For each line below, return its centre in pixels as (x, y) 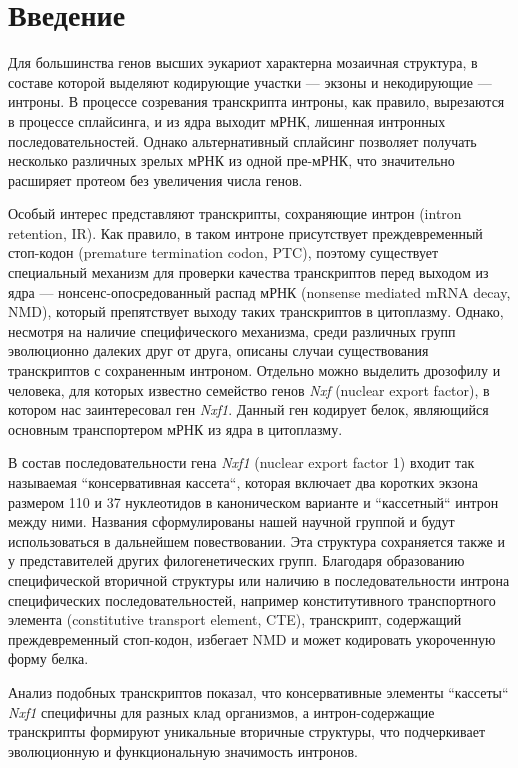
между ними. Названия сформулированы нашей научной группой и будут (231, 521)
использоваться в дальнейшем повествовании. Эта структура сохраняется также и (256, 540)
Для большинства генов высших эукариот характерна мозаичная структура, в (243, 62)
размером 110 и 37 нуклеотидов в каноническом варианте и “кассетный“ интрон (253, 501)
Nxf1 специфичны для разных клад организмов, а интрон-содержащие (221, 711)
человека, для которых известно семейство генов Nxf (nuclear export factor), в (249, 389)
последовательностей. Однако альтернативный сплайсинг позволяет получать (242, 140)
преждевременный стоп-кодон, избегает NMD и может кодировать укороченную (252, 638)
